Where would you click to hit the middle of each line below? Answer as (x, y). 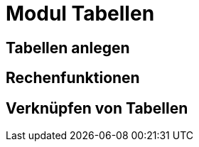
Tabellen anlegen (68, 48)
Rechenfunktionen (73, 78)
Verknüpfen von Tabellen (97, 108)
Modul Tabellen (80, 13)
